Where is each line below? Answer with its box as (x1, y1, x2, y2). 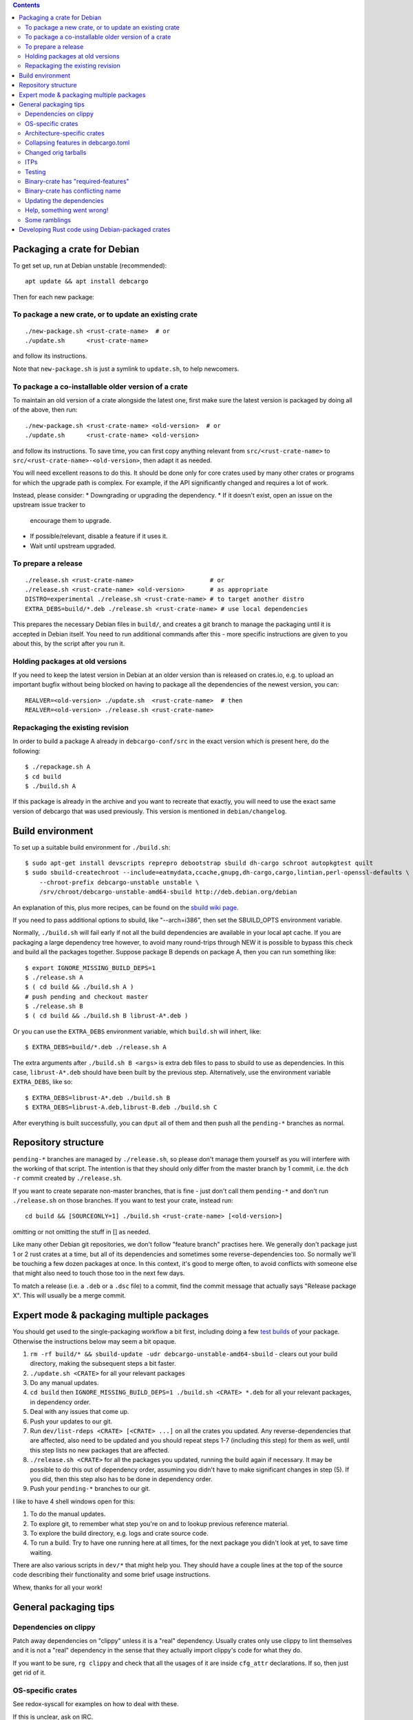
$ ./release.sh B (25, 1002, 83, 1011)
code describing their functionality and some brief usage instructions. (12, 1571, 211, 1579)
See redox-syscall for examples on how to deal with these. (12, 1700, 179, 1708)
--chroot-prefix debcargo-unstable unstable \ (39, 878, 200, 886)
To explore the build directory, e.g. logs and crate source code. (30, 1529, 209, 1537)
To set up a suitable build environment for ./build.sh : (12, 843, 171, 851)
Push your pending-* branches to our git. (30, 1485, 151, 1493)
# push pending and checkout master (25, 993, 149, 1000)
